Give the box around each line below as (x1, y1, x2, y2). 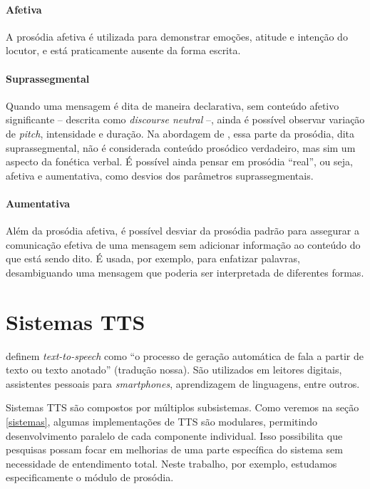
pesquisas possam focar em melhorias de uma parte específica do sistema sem (6, 442, 343, 457)
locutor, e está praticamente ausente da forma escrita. (6, 43, 241, 58)
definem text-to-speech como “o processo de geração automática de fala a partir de (6, 348, 364, 363)
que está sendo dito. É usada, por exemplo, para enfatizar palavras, (6, 251, 300, 266)
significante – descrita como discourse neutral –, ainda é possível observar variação (6, 112, 365, 127)
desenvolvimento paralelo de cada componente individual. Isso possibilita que (6, 428, 343, 443)
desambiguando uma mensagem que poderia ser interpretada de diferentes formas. (6, 264, 364, 279)
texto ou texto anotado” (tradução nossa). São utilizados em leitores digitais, (6, 362, 342, 377)
